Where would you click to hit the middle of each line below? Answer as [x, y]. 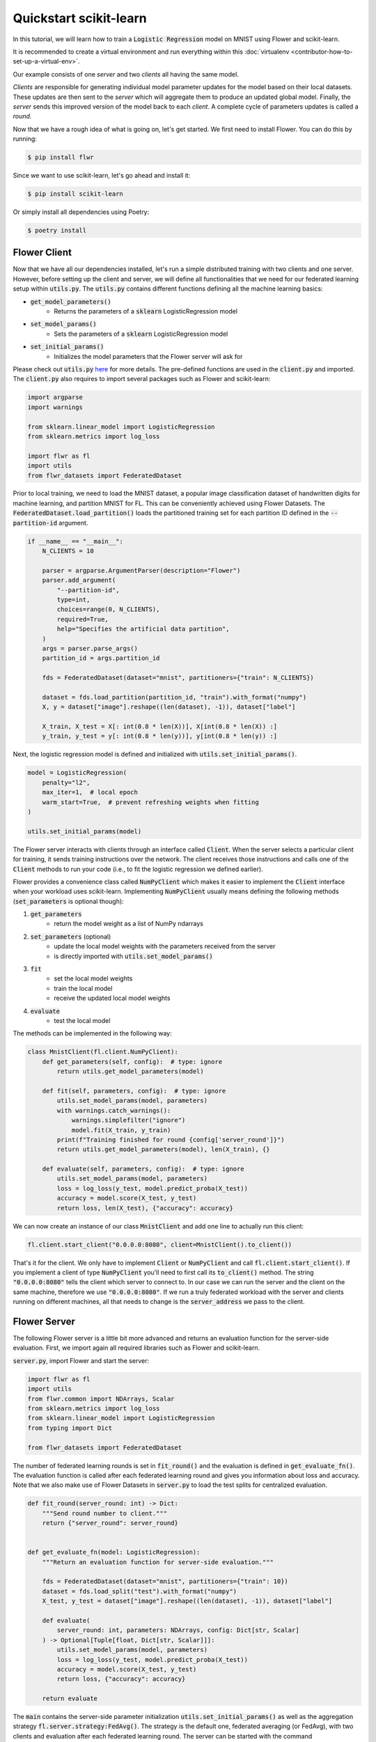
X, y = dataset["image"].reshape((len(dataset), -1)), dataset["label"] [169, 707]
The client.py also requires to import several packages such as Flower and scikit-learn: [142, 379]
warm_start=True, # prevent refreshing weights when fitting [150, 802]
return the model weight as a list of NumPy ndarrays [128, 924]
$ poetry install [57, 230]
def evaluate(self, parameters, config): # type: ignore [143, 1169]
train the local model [83, 988]
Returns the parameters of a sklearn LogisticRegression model [146, 311]
